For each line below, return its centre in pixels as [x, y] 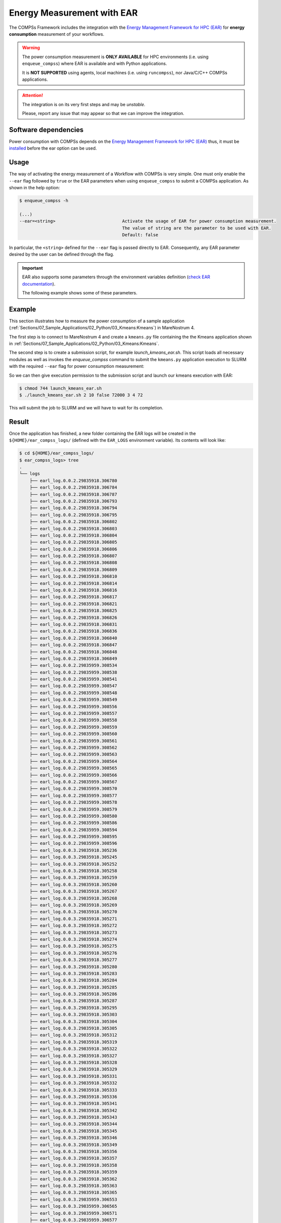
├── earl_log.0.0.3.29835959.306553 [73, 1199]
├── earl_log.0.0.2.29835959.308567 [73, 782]
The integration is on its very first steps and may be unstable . [84, 104]
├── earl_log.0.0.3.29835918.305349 [73, 1144]
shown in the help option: [35, 188]
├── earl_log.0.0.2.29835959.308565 [73, 768]
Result [19, 421]
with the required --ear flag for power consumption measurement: [77, 366]
